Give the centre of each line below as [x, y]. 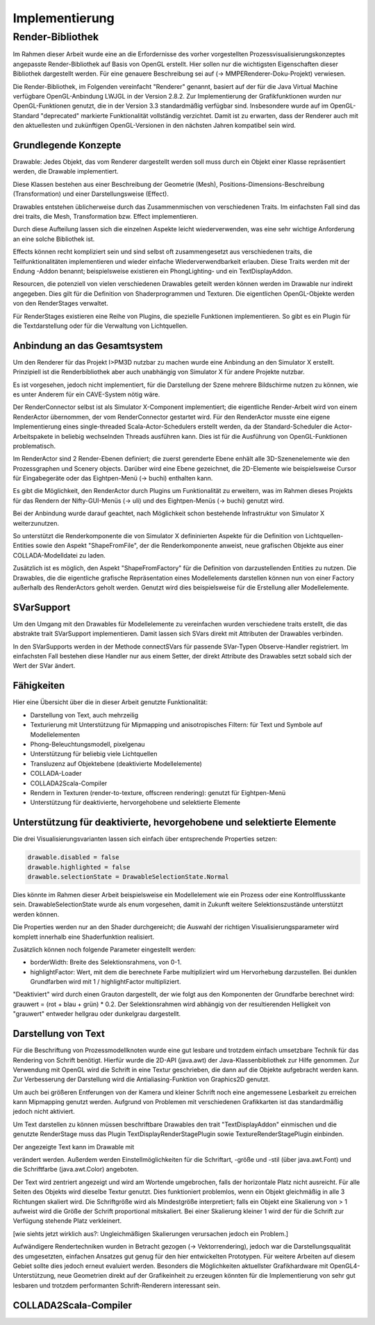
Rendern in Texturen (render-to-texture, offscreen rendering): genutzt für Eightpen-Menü [158, 792]
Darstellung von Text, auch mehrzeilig [84, 715]
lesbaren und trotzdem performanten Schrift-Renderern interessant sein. [117, 1285]
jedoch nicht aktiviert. [44, 1112]
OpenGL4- [345, 1266]
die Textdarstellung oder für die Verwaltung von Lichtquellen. [100, 326]
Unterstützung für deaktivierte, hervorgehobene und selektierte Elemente [135, 803]
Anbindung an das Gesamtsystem [88, 345]
